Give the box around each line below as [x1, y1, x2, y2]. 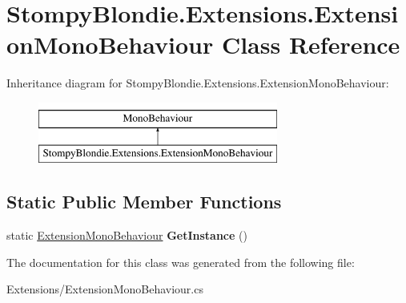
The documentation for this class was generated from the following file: [6, 253, 355, 270]
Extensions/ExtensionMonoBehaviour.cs [6, 281, 203, 297]
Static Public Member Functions [6, 189, 282, 214]
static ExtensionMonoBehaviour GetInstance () [6, 227, 247, 244]
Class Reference [221, 28, 400, 61]
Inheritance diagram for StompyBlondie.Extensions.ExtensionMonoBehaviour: [6, 75, 389, 91]
